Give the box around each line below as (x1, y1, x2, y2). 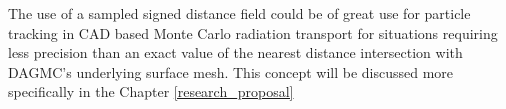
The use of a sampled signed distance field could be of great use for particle (8, 3, 471, 23)
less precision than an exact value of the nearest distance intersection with (8, 42, 463, 63)
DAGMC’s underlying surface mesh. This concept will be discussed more (8, 61, 454, 82)
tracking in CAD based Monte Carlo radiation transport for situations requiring (8, 22, 498, 43)
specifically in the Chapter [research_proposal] (8, 81, 294, 102)
